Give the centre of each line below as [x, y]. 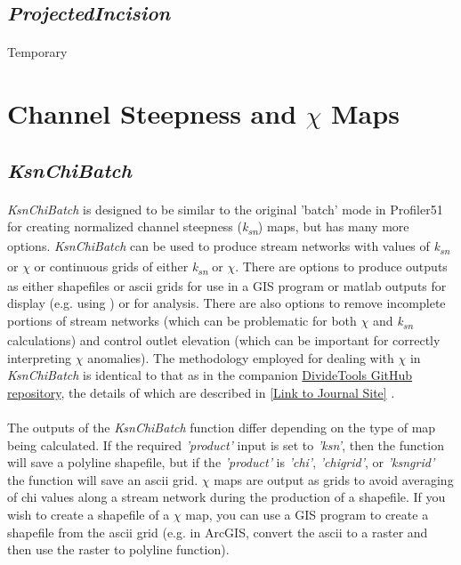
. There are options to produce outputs [341, 266]
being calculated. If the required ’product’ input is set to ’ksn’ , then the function [226, 444]
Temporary [37, 52]
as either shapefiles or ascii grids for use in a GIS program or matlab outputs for [227, 285]
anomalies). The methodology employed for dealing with [241, 357]
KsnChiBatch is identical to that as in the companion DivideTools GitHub [210, 375]
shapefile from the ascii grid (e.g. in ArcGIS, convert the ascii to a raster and [218, 532]
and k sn [392, 321]
